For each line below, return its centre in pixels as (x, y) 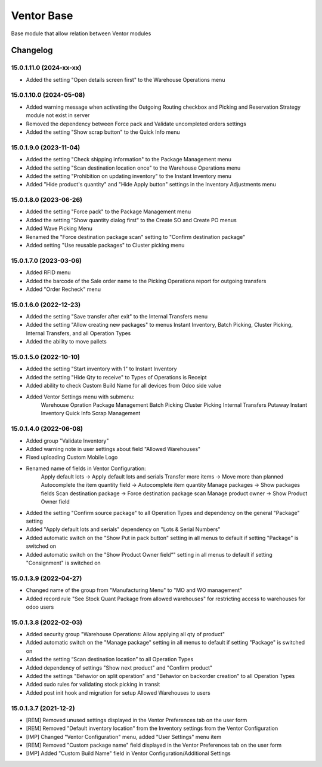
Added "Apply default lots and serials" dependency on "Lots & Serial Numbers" (123, 529)
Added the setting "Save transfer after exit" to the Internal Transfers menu (117, 317)
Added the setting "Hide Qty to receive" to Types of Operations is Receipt (116, 377)
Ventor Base (42, 16)
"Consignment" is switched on (63, 563)
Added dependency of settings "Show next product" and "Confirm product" (119, 668)
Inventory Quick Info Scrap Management (91, 413)
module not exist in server (58, 115)
